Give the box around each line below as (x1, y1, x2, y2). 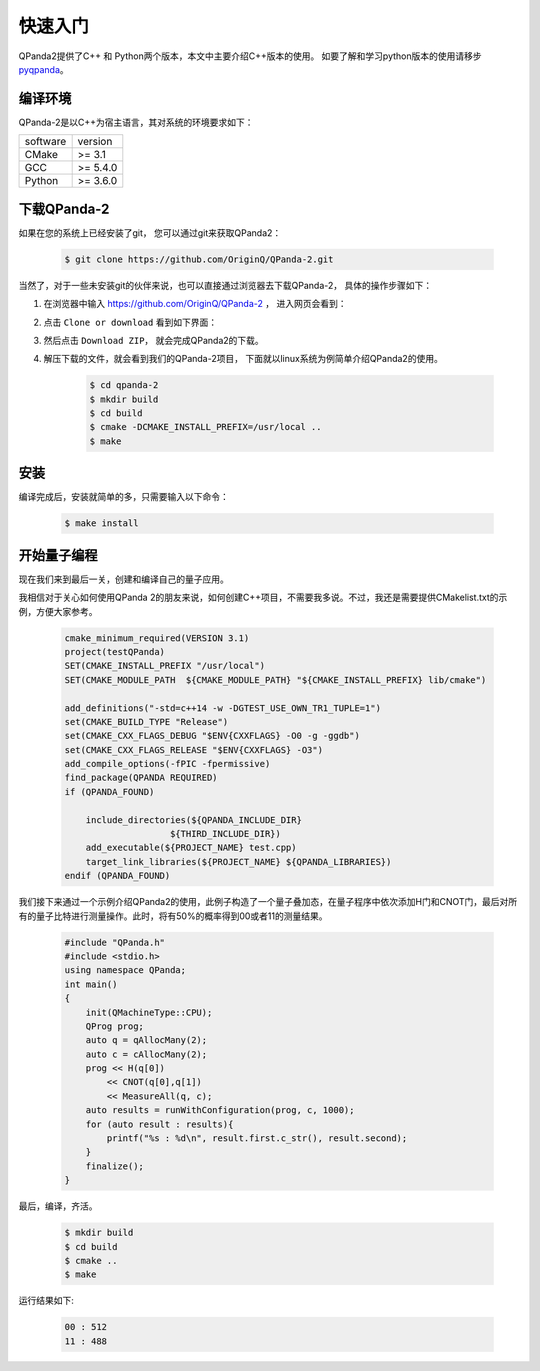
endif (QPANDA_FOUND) (64, 870, 171, 882)
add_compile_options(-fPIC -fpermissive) (64, 758, 271, 770)
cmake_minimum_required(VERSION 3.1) (64, 632, 250, 644)
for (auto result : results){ (85, 1118, 234, 1130)
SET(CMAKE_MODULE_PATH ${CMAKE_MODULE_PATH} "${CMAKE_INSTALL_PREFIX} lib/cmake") (64, 674, 487, 685)
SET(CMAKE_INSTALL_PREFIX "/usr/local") (64, 660, 265, 672)
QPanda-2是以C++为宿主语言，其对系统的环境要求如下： (18, 116, 254, 128)
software (24, 135, 67, 149)
